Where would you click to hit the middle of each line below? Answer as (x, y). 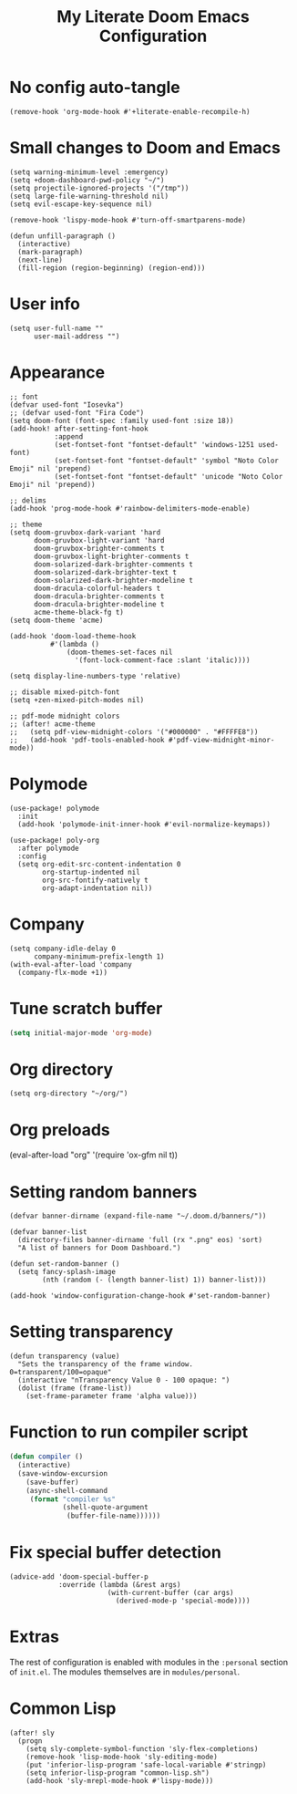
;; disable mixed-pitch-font (65, 692)
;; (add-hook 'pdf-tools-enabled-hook (87, 740)
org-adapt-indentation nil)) (97, 888)
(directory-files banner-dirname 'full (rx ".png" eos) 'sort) (140, 1240)
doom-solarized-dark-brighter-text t (105, 572)
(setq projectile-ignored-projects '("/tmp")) (99, 188)
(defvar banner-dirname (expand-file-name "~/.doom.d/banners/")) (138, 1216)
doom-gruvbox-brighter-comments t (99, 548)
